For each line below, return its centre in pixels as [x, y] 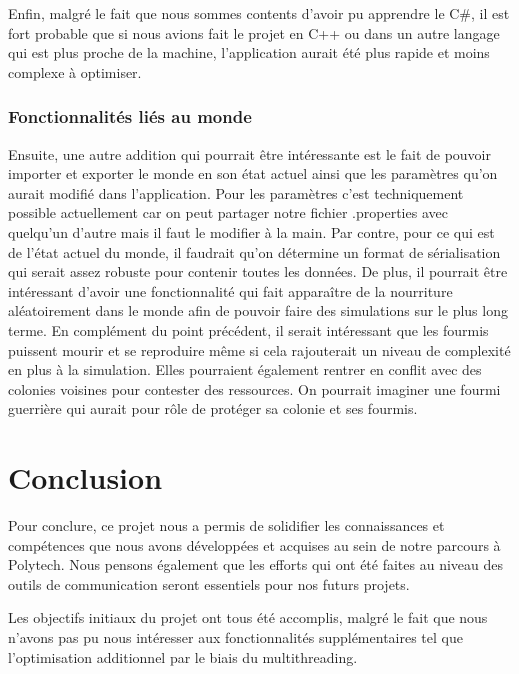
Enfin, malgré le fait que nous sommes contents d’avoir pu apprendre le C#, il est [259, 13]
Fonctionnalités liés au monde [130, 116]
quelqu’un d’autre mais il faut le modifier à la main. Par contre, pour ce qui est [251, 231]
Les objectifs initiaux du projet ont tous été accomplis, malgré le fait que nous [248, 617]
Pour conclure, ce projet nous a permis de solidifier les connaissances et [226, 525]
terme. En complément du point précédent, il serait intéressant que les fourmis [248, 329]
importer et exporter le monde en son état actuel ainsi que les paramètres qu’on [253, 173]
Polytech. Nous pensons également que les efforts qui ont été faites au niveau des [255, 564]
